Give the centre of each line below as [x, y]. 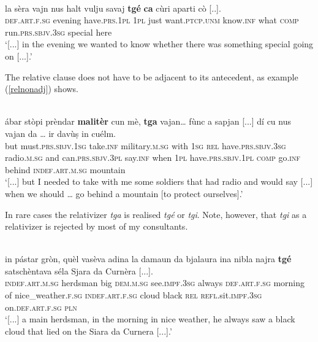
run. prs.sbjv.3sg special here [59, 32]
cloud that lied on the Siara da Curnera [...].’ [89, 331]
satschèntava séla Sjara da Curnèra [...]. [79, 270]
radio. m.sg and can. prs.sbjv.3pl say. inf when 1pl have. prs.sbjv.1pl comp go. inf [153, 157]
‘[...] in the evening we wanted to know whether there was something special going [159, 44]
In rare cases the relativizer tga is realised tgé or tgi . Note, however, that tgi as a [156, 214]
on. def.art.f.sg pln [41, 307]
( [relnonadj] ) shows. [42, 89]
